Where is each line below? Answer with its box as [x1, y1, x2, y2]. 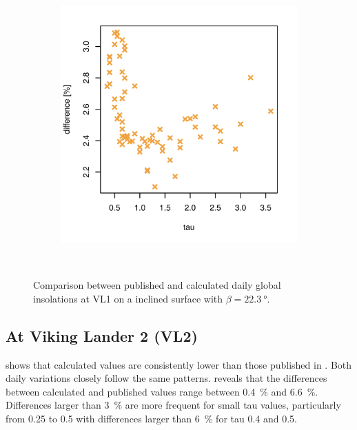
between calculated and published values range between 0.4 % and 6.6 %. [6, 384, 318, 398]
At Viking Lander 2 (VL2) [6, 325, 198, 346]
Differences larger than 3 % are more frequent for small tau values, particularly [6, 398, 341, 412]
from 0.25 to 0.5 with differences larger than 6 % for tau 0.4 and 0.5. [6, 411, 297, 425]
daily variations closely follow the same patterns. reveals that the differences [6, 371, 327, 385]
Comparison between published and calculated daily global [33, 278, 281, 292]
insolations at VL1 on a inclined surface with [33, 291, 223, 305]
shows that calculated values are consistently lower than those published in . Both [6, 357, 352, 371]
